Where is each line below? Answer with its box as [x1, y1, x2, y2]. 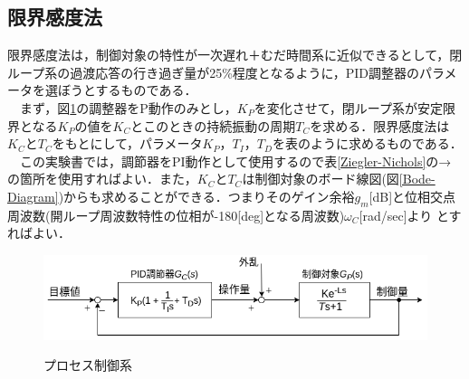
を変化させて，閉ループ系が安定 [254, 98, 444, 117]
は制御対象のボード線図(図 [242, 169, 399, 188]
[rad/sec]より [359, 205, 433, 224]
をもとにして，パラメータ [52, 134, 203, 153]
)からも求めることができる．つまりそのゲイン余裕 [58, 186, 355, 205]
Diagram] [7, 186, 59, 205]
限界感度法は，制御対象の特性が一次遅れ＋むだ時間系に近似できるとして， [7, 45, 450, 64]
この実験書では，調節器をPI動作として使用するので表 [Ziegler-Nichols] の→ [19, 151, 452, 170]
